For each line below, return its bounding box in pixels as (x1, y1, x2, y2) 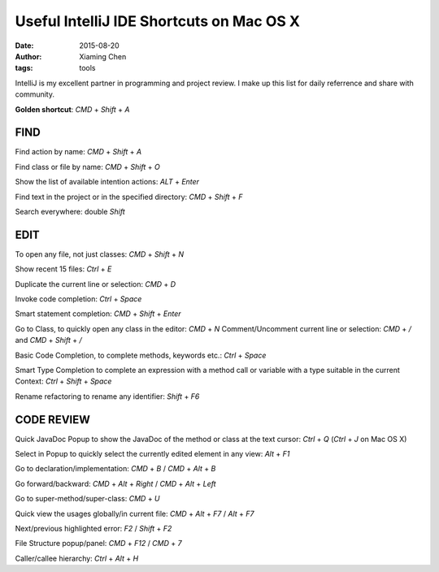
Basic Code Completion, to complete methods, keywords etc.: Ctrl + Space (15, 350, 267, 360)
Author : (15, 51, 42, 61)
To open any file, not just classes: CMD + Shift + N (15, 249, 185, 259)
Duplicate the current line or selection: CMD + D (15, 279, 176, 288)
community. (15, 89, 54, 99)
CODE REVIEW (15, 413, 91, 427)
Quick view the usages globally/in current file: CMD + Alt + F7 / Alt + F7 (15, 509, 254, 518)
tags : (15, 63, 33, 73)
